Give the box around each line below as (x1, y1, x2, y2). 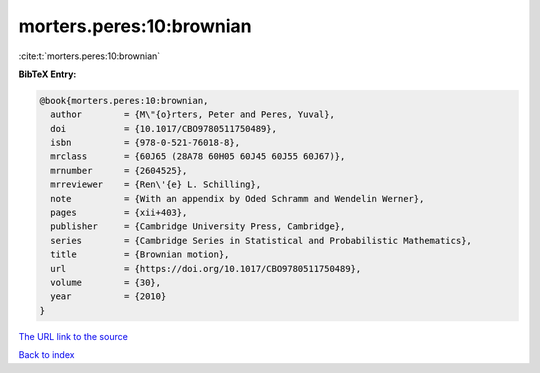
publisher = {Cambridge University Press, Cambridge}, (50, 221, 346, 232)
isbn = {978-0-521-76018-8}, (50, 137, 240, 149)
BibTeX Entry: (18, 68, 77, 80)
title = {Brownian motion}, (50, 249, 230, 260)
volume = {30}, (50, 277, 162, 288)
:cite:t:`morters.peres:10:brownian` (18, 50, 161, 62)
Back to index (18, 349, 75, 361)
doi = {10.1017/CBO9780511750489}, (50, 123, 277, 134)
